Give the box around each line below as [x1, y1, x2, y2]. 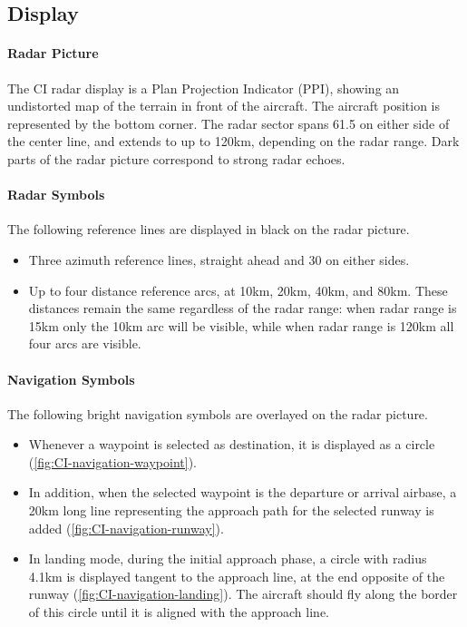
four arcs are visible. [28, 334, 141, 353]
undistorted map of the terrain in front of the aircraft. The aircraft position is [7, 96, 440, 115]
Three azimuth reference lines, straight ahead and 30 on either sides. [28, 250, 410, 269]
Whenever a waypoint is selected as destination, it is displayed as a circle [28, 435, 435, 454]
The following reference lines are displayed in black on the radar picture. [7, 220, 410, 239]
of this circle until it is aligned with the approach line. [28, 603, 329, 622]
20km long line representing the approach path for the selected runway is [28, 501, 434, 520]
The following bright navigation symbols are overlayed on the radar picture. [7, 404, 428, 423]
